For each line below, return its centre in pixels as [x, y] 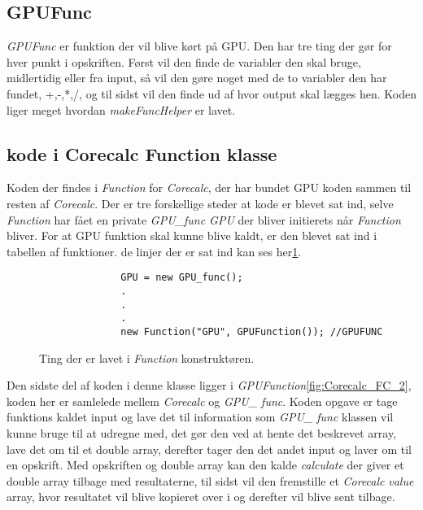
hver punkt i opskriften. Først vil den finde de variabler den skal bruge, [184, 61]
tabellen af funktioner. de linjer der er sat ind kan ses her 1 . [154, 251]
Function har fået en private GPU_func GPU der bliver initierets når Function [204, 219]
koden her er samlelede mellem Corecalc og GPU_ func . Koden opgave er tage [202, 401]
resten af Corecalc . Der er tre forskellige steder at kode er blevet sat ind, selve [200, 203]
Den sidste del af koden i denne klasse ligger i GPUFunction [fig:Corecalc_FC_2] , [209, 385]
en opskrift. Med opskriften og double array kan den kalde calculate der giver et [205, 465]
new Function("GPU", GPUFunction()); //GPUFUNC [252, 331]
